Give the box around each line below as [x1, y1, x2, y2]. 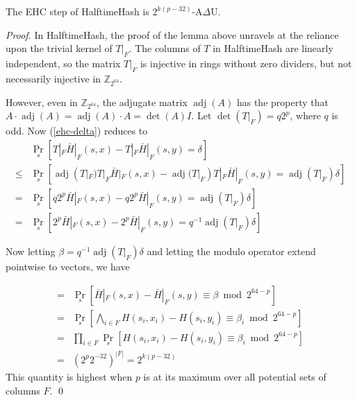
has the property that [236, 94, 329, 109]
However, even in [6, 94, 78, 109]
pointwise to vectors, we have [6, 259, 130, 273]
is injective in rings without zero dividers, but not [140, 55, 352, 70]
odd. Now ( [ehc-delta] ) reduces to [6, 123, 148, 138]
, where [290, 108, 321, 123]
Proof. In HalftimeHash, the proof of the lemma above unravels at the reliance [6, 27, 339, 42]
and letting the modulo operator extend [147, 244, 316, 258]
